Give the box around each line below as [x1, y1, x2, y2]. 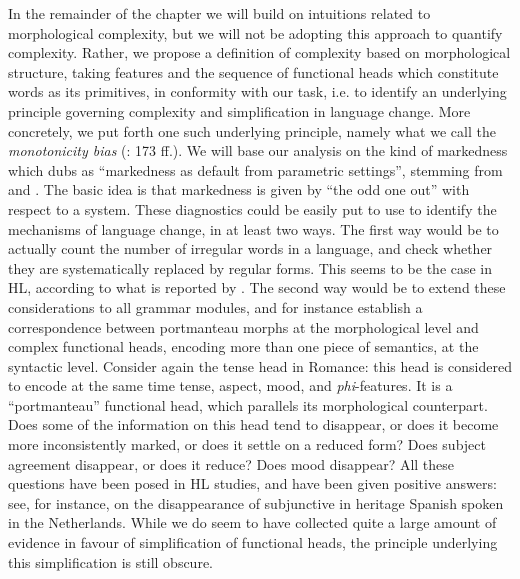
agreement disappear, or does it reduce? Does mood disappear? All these [8, 453, 455, 474]
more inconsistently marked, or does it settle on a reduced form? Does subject [8, 434, 486, 455]
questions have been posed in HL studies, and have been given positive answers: [8, 473, 497, 494]
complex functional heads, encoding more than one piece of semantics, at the [8, 336, 479, 357]
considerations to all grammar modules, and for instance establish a [8, 296, 423, 317]
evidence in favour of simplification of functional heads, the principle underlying [8, 532, 498, 553]
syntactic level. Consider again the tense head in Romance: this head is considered [8, 355, 512, 376]
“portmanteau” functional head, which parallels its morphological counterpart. [8, 394, 488, 415]
